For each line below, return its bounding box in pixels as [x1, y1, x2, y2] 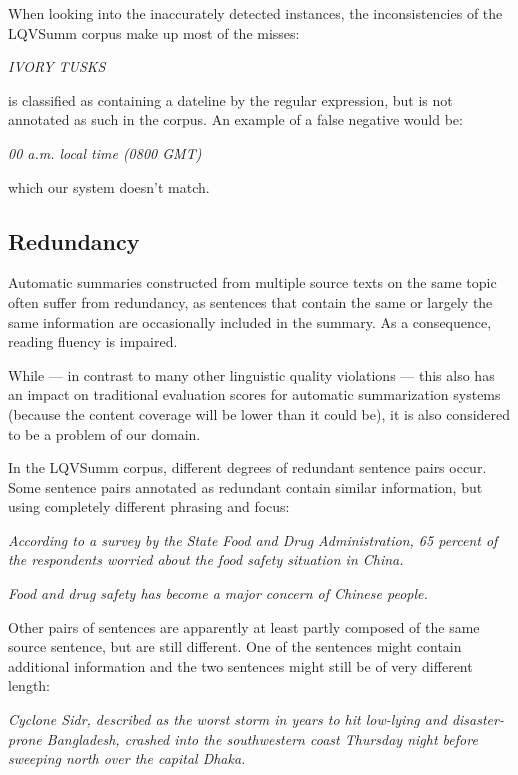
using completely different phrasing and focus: [8, 496, 290, 517]
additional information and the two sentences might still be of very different [8, 655, 473, 676]
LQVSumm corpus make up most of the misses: [8, 22, 300, 43]
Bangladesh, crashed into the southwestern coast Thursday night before [46, 728, 478, 749]
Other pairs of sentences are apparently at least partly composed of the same [8, 616, 480, 637]
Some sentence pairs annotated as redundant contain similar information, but [8, 476, 483, 497]
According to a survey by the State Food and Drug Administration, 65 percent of [8, 529, 498, 550]
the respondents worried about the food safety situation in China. [8, 549, 404, 570]
